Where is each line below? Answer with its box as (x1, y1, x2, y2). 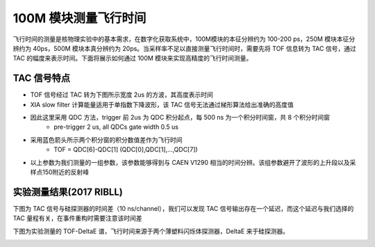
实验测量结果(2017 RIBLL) (12, 186, 123, 198)
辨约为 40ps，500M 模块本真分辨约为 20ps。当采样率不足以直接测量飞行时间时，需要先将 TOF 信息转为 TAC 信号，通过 (12, 44, 357, 52)
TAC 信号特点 (12, 72, 71, 84)
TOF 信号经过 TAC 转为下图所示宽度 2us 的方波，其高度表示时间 (30, 90, 213, 99)
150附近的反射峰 (42, 168, 90, 176)
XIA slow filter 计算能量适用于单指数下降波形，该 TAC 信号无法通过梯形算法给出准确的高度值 (30, 100, 294, 109)
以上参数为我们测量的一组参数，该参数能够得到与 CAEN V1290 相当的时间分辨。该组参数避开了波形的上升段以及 (30, 158, 350, 166)
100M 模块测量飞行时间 (12, 10, 147, 26)
